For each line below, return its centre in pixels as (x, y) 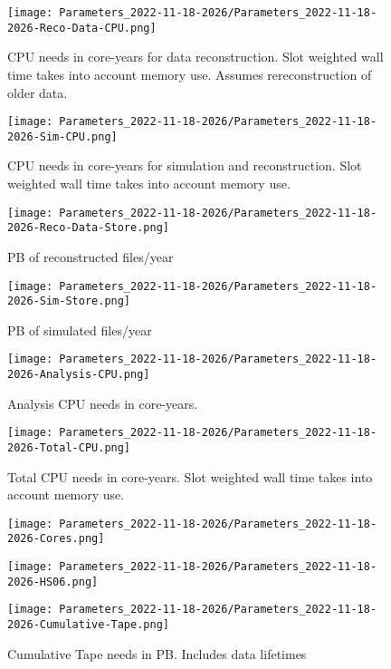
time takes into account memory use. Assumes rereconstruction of (190, 74)
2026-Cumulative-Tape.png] (88, 625)
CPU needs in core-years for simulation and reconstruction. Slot (185, 165)
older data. (38, 92)
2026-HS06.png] (53, 582)
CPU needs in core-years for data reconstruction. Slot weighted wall (195, 57)
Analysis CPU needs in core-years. (103, 403)
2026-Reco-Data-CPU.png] (82, 28)
